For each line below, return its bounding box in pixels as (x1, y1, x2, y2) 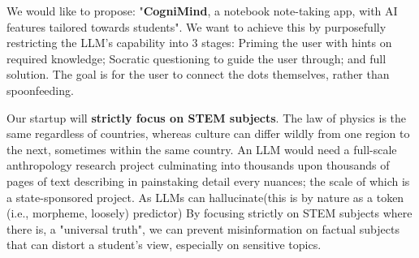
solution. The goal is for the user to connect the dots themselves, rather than (6, 66, 390, 83)
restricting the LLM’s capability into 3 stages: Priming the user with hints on (6, 34, 392, 51)
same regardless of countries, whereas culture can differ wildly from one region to (6, 125, 410, 142)
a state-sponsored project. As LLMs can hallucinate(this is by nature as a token (6, 188, 404, 205)
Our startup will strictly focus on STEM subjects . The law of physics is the (6, 109, 407, 126)
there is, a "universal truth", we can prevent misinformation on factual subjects (6, 220, 400, 237)
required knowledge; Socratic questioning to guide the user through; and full (6, 49, 387, 67)
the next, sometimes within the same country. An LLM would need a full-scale (6, 140, 397, 157)
